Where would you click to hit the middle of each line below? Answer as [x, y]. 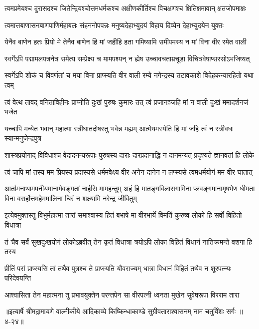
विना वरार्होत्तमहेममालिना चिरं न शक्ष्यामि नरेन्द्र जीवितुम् [71, 198]
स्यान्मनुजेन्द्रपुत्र [23, 138]
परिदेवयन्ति [18, 278]
